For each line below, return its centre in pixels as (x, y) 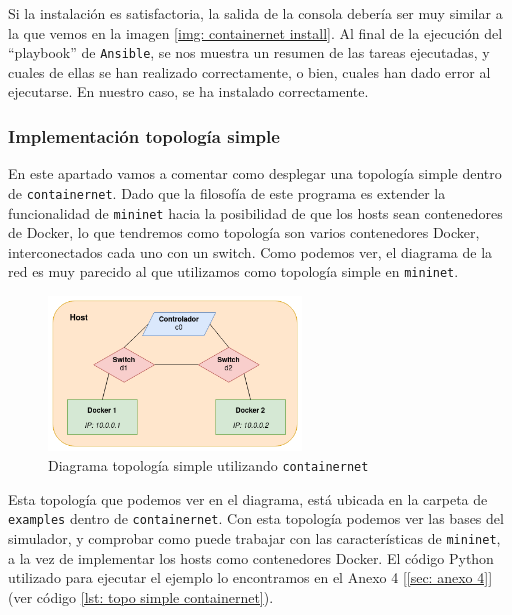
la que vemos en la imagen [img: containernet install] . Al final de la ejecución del (255, 32)
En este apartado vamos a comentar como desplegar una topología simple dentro (255, 173)
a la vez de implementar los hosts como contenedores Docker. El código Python (251, 557)
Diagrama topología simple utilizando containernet (208, 465)
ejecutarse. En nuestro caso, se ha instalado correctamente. (188, 91)
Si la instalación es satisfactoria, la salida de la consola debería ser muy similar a (255, 13)
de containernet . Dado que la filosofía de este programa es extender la (227, 192)
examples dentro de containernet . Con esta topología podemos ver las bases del (256, 518)
